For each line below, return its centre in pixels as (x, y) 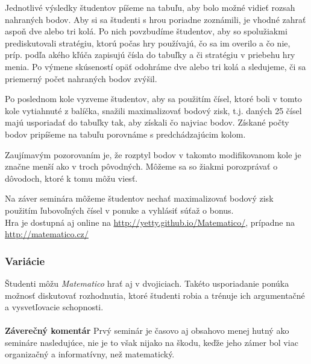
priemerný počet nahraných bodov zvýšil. (81, 78)
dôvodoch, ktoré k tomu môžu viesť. (71, 178)
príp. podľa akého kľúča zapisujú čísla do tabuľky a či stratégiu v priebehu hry (150, 55)
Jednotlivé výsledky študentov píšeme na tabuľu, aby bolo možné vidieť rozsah (150, 7)
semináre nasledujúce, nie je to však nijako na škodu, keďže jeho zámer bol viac (152, 342)
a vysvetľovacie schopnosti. (54, 307)
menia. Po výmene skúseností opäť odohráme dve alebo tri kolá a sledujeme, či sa (155, 66)
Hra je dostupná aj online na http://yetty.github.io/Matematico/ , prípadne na (150, 222)
